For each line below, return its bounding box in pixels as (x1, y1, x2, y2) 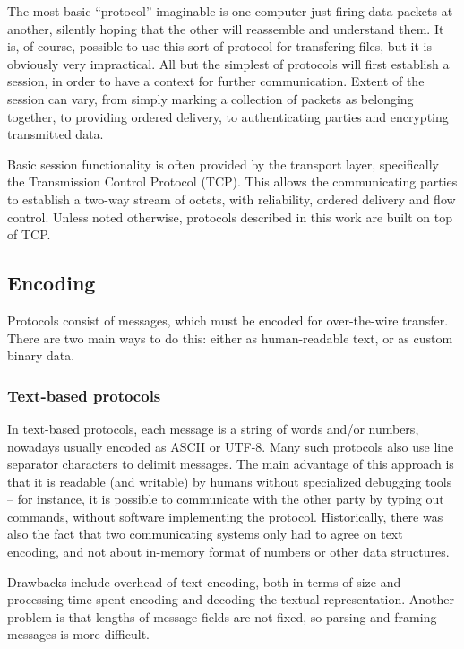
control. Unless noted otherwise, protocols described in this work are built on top (7, 207, 452, 226)
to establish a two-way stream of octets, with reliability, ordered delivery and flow (7, 189, 456, 208)
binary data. (7, 346, 75, 365)
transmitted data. (7, 125, 104, 143)
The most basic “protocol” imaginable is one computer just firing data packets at (7, 2, 453, 20)
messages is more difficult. (7, 625, 150, 644)
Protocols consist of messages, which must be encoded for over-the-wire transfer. (7, 310, 449, 329)
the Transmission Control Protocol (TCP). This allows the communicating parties (7, 172, 458, 191)
